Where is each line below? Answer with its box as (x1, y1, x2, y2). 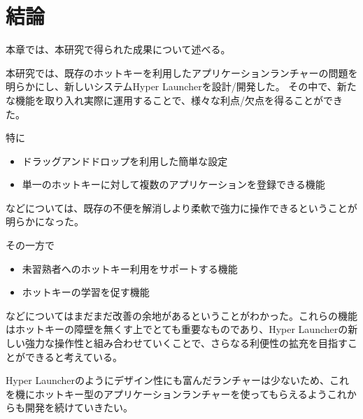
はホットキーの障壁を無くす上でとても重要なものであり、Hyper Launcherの (6, 322, 348, 336)
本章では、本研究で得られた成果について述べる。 (6, 42, 231, 57)
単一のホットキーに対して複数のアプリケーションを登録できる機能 (22, 177, 325, 192)
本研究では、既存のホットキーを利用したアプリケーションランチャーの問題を (6, 65, 358, 80)
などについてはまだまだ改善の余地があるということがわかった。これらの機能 (6, 308, 358, 322)
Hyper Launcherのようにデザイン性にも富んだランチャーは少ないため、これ (6, 373, 349, 388)
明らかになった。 (6, 214, 84, 229)
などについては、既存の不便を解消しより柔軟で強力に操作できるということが (6, 200, 357, 215)
